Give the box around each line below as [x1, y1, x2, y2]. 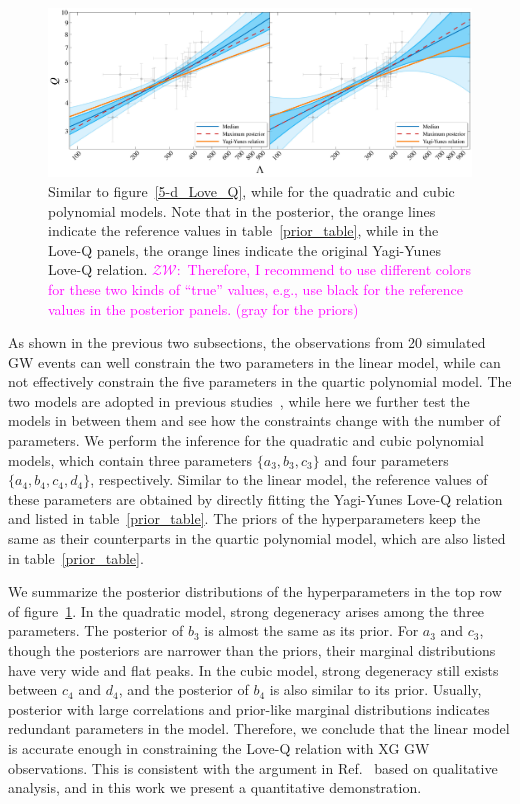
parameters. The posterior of [8, 620, 184, 641]
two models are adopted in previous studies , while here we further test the [8, 390, 470, 411]
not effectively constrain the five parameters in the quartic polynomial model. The [8, 371, 512, 392]
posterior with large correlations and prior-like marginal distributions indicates [8, 698, 490, 719]
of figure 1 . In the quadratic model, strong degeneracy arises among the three [8, 600, 485, 621]
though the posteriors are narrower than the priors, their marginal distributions [8, 640, 496, 660]
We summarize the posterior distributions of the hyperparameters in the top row [8, 581, 502, 602]
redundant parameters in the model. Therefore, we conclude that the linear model [8, 718, 510, 739]
